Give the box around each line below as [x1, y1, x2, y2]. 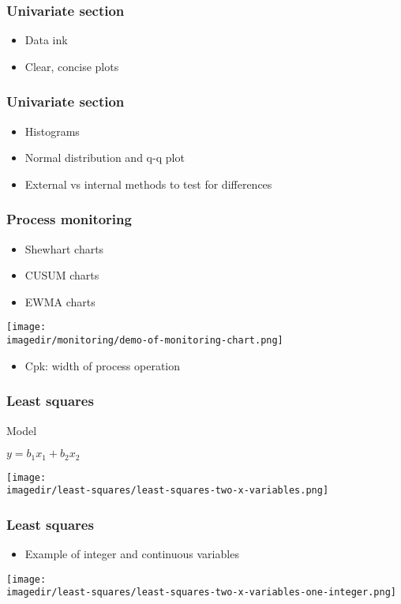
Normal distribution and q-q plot [24, 149, 185, 166]
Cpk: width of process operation [24, 357, 181, 373]
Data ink [24, 32, 68, 48]
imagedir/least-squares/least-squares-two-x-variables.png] [6, 485, 329, 497]
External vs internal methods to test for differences [24, 175, 272, 192]
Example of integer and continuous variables [24, 546, 239, 562]
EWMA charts [24, 293, 96, 310]
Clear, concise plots [24, 58, 119, 74]
